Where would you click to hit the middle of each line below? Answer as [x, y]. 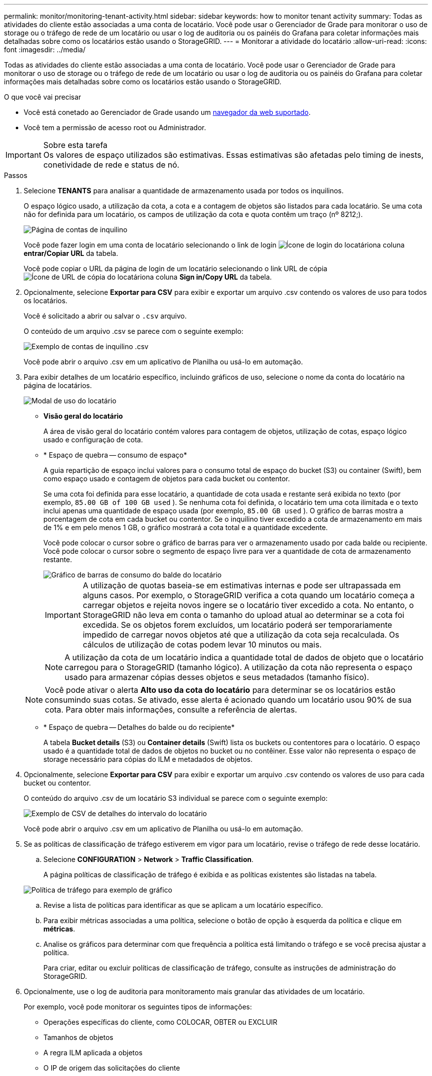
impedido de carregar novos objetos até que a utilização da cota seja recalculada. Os [241, 635]
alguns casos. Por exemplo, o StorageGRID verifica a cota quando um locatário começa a [249, 595]
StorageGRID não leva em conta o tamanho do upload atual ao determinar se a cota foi [243, 615]
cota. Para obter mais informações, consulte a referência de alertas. [171, 710]
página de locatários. [58, 385]
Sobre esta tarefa [75, 145]
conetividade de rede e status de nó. [111, 165]
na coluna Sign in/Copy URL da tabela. [209, 277]
